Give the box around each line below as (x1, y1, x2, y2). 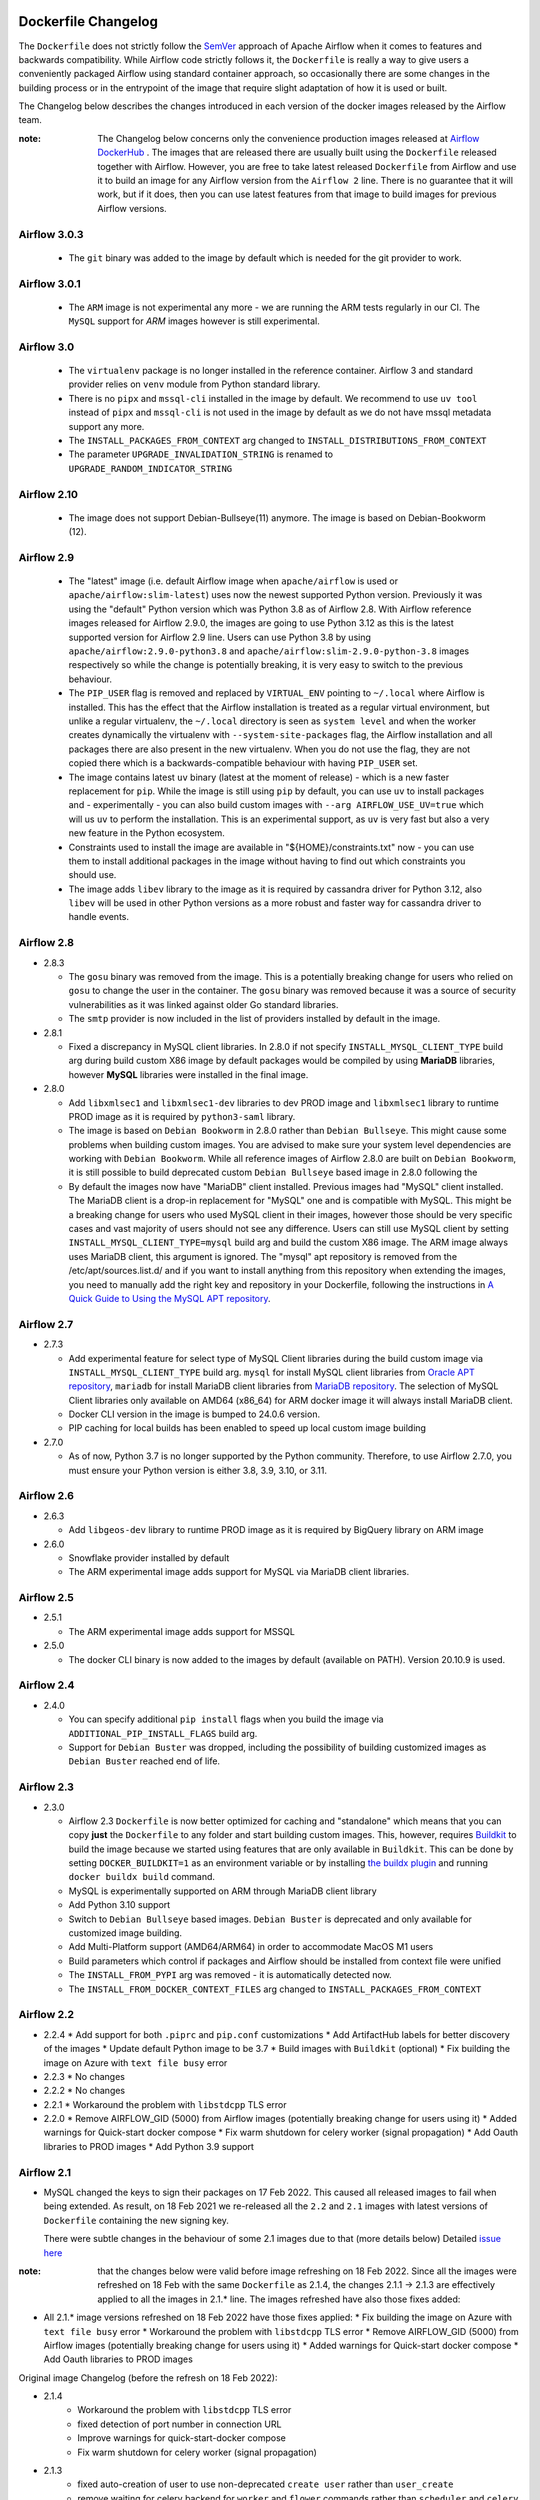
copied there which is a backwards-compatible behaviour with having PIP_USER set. (68, 757, 419, 769)
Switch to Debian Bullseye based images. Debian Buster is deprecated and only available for (68, 1913, 472, 1925)
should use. (68, 869, 117, 881)
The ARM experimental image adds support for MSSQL (68, 1625, 295, 1637)
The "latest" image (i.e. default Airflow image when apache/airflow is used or (68, 575, 399, 587)
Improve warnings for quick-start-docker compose (77, 2432, 287, 2444)
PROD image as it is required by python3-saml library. (68, 1110, 296, 1122)
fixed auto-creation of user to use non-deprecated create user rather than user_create (77, 2478, 454, 2490)
